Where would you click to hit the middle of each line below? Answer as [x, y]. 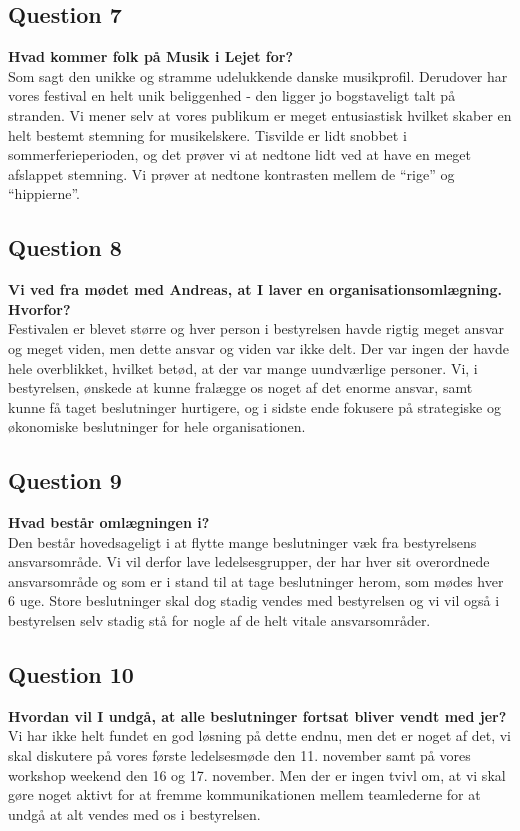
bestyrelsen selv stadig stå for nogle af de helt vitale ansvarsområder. [219, 620]
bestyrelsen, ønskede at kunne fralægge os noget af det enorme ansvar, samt [240, 387]
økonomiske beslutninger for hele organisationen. [157, 426]
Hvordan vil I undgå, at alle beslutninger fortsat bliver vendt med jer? [257, 715]
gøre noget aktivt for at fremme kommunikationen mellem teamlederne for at [244, 794]
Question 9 [65, 480]
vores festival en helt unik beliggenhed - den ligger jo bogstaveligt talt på [232, 95]
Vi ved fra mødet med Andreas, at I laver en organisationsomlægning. [255, 289]
